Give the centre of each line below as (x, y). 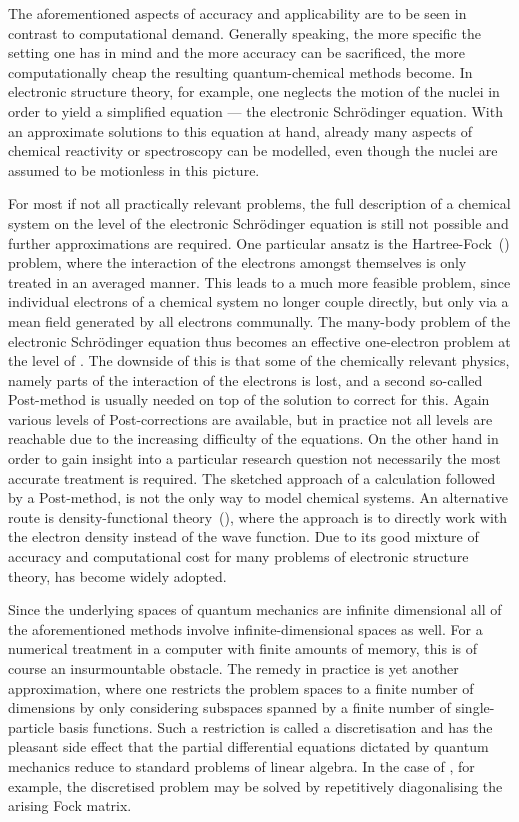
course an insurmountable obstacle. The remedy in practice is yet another (233, 668)
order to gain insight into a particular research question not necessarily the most (254, 458)
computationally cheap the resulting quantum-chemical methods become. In (240, 71)
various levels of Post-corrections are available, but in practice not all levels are (250, 418)
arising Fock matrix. (70, 805)
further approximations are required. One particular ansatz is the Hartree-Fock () (259, 242)
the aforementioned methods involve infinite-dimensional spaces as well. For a (245, 628)
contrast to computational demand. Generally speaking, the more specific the (244, 32)
